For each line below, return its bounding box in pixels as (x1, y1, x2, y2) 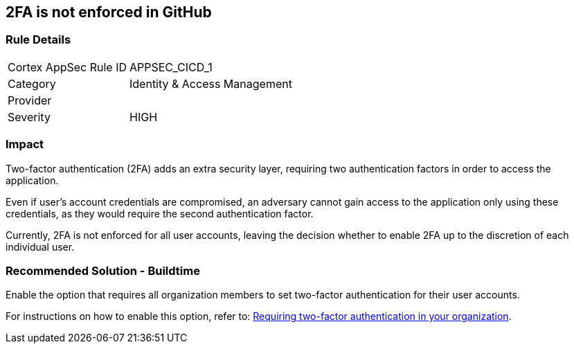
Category (8, 76, 56, 91)
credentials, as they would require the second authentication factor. (6, 207, 314, 220)
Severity (8, 109, 51, 124)
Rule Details (6, 33, 71, 47)
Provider (8, 93, 52, 107)
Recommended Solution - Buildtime (6, 263, 200, 278)
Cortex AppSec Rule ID (8, 60, 127, 74)
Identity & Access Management (129, 76, 292, 91)
